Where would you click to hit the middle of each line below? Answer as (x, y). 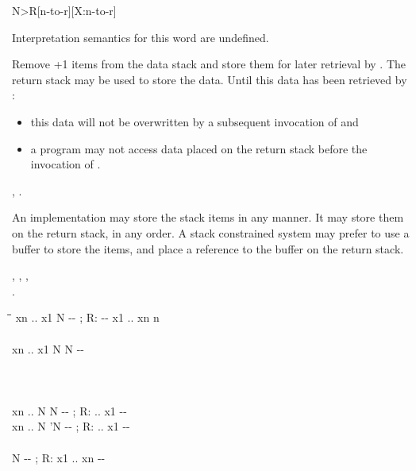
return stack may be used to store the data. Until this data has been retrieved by (210, 79)
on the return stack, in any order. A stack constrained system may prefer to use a (211, 232)
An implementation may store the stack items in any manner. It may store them (208, 217)
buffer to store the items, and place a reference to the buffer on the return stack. (208, 248)
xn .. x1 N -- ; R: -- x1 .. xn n (87, 317)
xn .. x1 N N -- (48, 348)
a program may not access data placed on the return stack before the (199, 148)
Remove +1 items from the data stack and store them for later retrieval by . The (209, 64)
